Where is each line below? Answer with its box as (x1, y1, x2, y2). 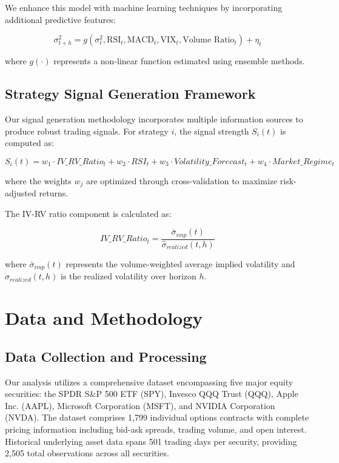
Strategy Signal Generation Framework (5, 84, 256, 103)
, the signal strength (174, 124, 249, 137)
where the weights (5, 174, 72, 187)
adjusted (5, 187, 36, 199)
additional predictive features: (5, 13, 116, 25)
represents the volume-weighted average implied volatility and (65, 257, 295, 270)
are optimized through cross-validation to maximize (86, 174, 278, 187)
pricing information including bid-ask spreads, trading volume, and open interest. (5, 422, 307, 435)
